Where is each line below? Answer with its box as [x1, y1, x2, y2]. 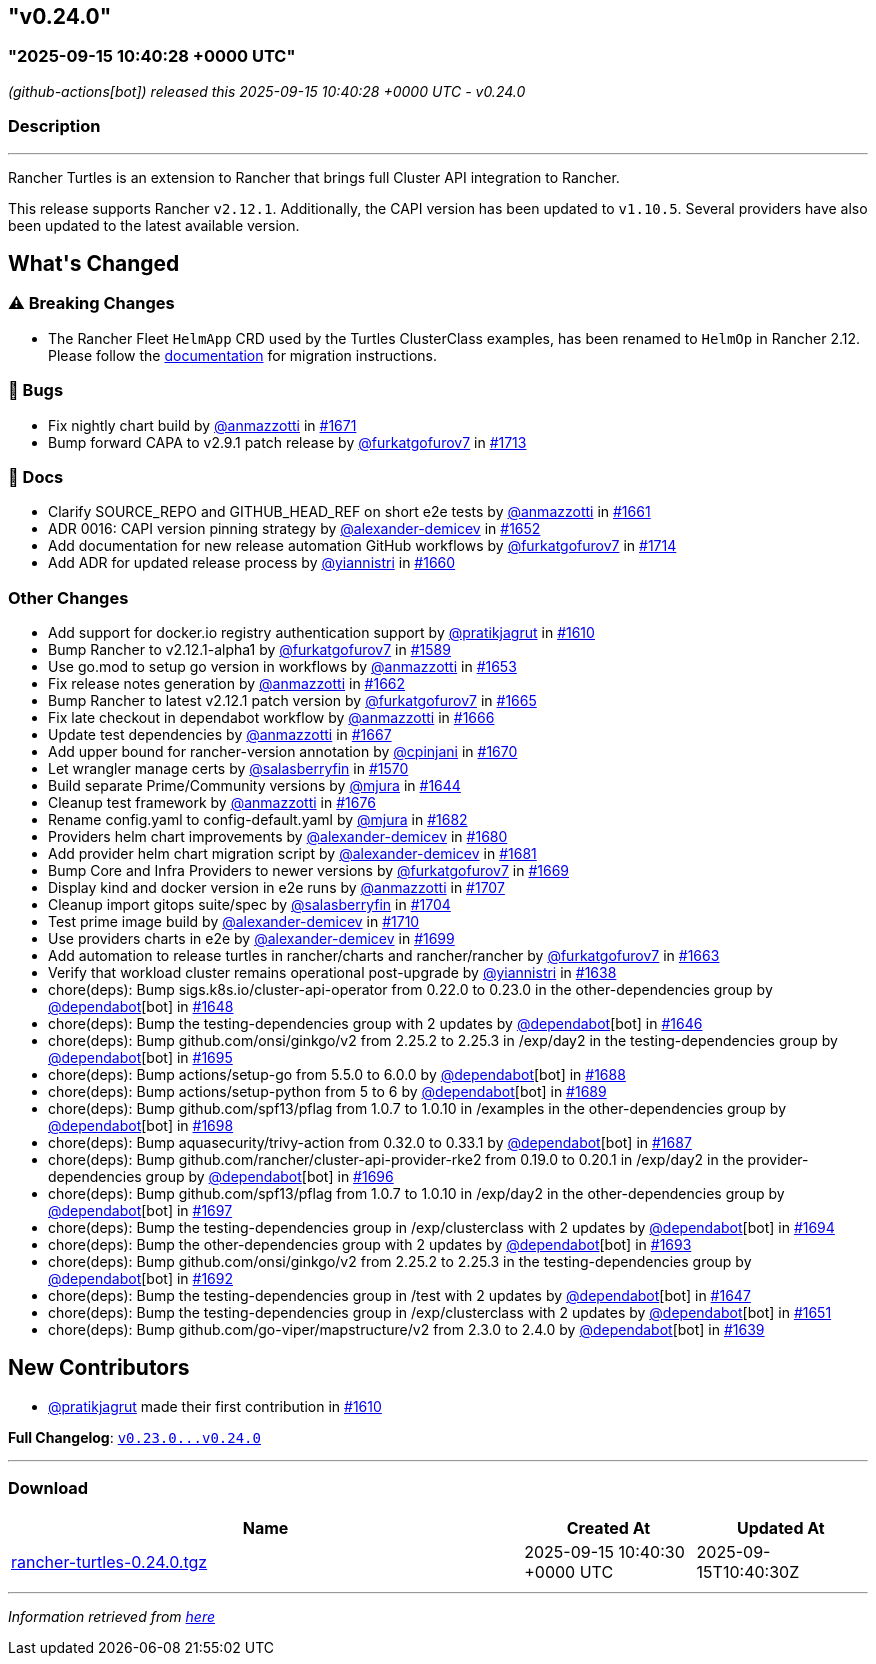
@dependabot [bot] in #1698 [48, 1117, 234, 1135]
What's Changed [8, 250, 180, 276]
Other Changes [8, 587, 129, 608]
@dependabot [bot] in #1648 [48, 998, 234, 1016]
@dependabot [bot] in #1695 [48, 1049, 233, 1067]
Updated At [736, 1517, 825, 1538]
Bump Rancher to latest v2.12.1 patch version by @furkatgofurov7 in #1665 [48, 692, 537, 710]
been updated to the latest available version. [8, 216, 300, 234]
